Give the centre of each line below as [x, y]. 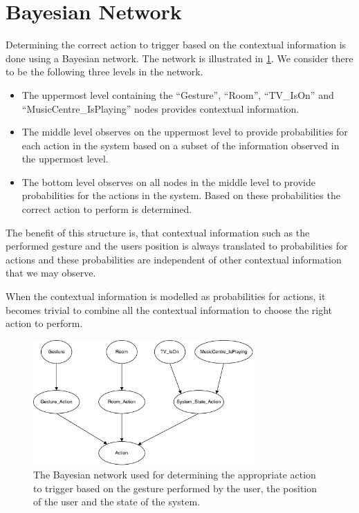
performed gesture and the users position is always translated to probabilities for [177, 246]
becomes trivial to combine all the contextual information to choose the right [169, 309]
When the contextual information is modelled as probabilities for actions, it [166, 296]
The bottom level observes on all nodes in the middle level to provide [168, 181]
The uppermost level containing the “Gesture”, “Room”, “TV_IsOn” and [178, 94]
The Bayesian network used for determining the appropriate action [175, 475]
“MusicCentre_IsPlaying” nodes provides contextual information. [160, 108]
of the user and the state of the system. [117, 502]
